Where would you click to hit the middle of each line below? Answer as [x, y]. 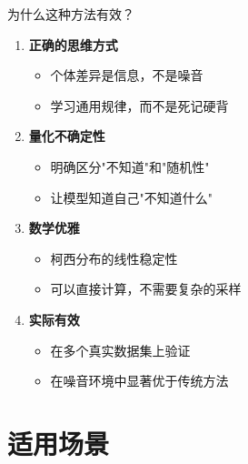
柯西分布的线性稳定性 [114, 258]
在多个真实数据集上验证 [120, 350]
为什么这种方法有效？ [71, 14]
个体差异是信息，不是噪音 [127, 75]
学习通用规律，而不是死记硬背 [139, 105]
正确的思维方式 [73, 44]
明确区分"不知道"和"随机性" [130, 166]
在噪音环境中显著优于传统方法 [139, 381]
